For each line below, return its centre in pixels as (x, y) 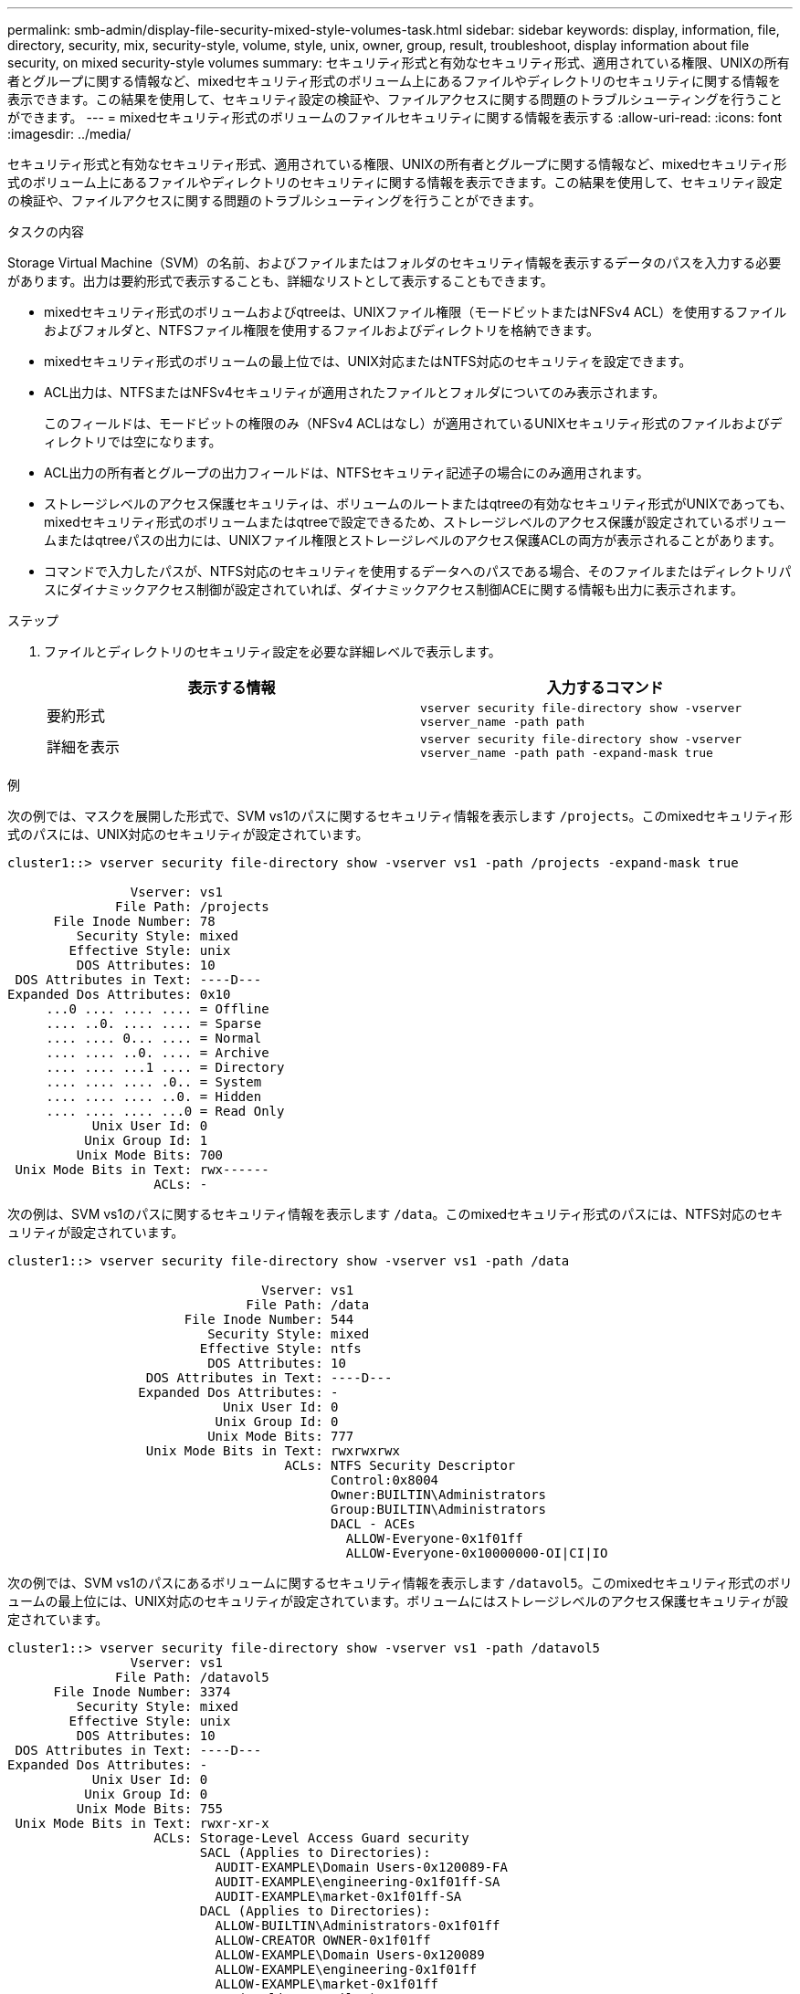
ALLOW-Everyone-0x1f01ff (434, 1538)
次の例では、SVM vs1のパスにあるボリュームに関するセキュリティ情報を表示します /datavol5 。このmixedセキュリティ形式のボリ (400, 1583)
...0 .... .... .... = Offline (158, 1009)
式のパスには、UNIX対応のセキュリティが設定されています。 (188, 834)
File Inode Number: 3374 (142, 1692)
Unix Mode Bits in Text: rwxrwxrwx (273, 1451)
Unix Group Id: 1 (146, 1140)
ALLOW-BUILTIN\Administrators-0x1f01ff (358, 1926)
